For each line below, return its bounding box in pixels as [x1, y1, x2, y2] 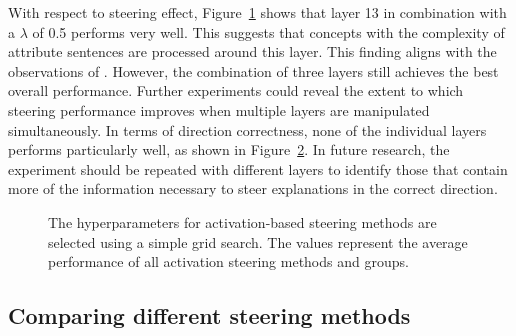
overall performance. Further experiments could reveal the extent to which [8, 80, 464, 101]
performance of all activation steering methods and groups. [48, 251, 409, 272]
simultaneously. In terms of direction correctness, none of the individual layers [8, 119, 487, 140]
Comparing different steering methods [8, 300, 411, 331]
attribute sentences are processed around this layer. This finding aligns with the [8, 41, 497, 62]
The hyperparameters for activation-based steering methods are [48, 211, 437, 232]
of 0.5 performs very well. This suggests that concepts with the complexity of [32, 21, 505, 42]
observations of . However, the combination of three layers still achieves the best [8, 60, 499, 81]
